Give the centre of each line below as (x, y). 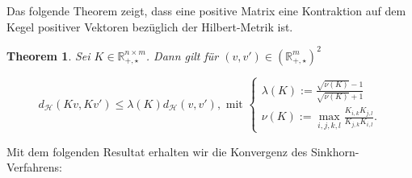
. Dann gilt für (182, 55)
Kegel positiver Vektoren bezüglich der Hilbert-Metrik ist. (150, 26)
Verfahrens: (35, 167)
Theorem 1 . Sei (48, 55)
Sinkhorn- (335, 151)
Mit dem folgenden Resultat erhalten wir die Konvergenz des (157, 151)
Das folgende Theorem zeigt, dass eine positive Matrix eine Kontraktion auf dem (206, 10)
